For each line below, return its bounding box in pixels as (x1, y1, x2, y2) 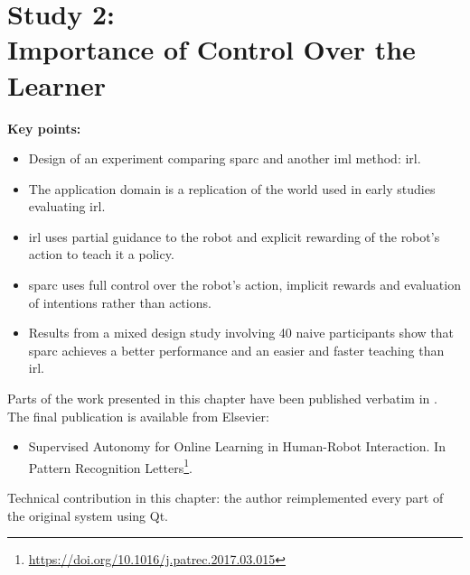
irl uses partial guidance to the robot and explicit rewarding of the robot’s (28, 227, 440, 246)
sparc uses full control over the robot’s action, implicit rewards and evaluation (28, 275, 461, 294)
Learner (7, 66, 106, 103)
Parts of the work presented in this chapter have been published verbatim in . (7, 389, 437, 408)
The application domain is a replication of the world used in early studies (28, 179, 436, 198)
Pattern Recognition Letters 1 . (28, 455, 193, 477)
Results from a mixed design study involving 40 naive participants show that (28, 323, 454, 342)
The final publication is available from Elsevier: (7, 406, 269, 425)
